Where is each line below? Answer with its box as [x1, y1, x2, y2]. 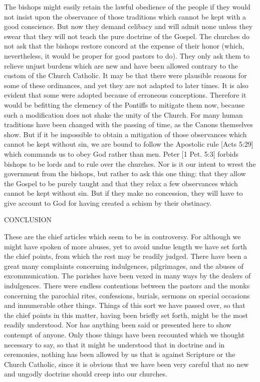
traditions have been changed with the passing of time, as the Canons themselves [4, 119, 253, 130]
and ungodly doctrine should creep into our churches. [4, 368, 167, 379]
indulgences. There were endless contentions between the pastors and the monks [4, 280, 250, 291]
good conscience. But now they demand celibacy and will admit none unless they [4, 21, 253, 32]
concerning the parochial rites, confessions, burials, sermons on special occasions [4, 290, 250, 300]
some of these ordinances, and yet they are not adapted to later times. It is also [4, 80, 248, 90]
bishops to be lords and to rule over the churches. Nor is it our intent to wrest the [4, 158, 256, 169]
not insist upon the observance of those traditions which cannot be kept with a [4, 11, 246, 22]
